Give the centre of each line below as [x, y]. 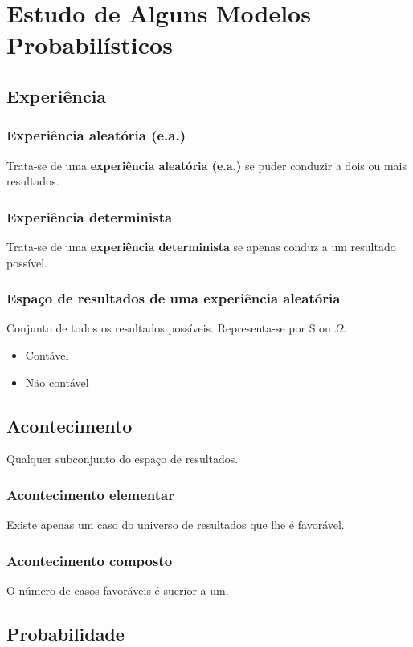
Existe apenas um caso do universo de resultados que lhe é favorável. [176, 525]
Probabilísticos [90, 45]
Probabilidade [65, 633]
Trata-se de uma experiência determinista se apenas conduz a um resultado [201, 246]
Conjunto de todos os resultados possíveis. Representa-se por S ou [169, 328]
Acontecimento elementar [91, 494]
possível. [27, 262]
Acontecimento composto [90, 560]
